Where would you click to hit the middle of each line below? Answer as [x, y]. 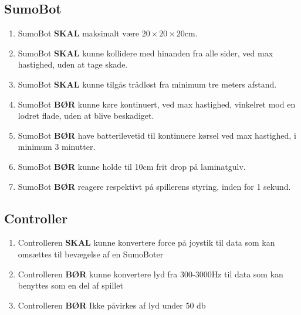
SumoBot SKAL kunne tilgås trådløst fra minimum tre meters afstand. [147, 84]
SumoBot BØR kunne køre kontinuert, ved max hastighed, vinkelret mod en [157, 104]
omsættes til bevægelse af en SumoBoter [91, 254]
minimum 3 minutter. [57, 147]
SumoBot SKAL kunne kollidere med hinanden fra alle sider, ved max [146, 53]
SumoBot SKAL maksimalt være [79, 33]
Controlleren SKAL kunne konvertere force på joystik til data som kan [146, 242]
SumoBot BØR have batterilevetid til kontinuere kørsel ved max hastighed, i [157, 135]
